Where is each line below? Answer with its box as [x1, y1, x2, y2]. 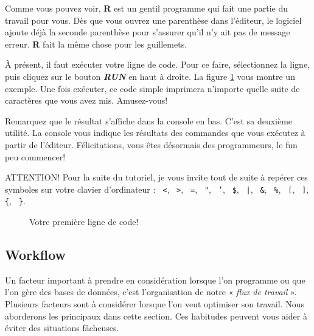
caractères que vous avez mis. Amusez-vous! [5, 94, 168, 107]
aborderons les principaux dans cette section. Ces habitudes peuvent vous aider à [5, 309, 307, 322]
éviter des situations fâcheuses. [5, 321, 119, 334]
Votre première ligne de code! [29, 215, 139, 228]
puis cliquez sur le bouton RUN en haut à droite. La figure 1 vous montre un [5, 70, 295, 82]
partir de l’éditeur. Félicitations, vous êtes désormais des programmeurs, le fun [5, 138, 298, 151]
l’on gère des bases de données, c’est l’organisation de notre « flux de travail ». [5, 285, 297, 298]
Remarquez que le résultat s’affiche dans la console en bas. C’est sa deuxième [5, 114, 293, 127]
